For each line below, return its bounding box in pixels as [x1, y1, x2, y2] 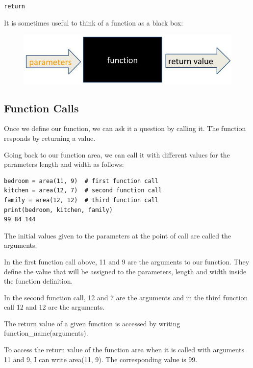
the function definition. [4, 276, 73, 286]
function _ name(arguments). [4, 328, 88, 338]
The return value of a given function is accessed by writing [4, 318, 180, 328]
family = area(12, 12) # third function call [4, 196, 158, 204]
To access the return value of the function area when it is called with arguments [4, 344, 245, 355]
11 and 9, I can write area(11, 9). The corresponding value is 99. [4, 354, 198, 364]
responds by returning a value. [4, 132, 96, 143]
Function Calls [4, 100, 79, 115]
